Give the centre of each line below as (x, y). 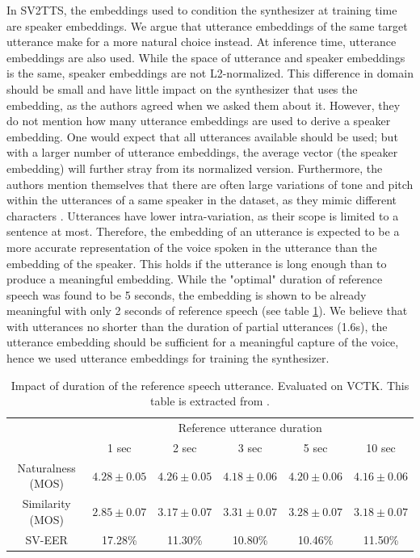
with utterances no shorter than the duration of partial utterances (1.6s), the (197, 326)
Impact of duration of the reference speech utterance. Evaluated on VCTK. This (210, 385)
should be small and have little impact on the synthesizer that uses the (182, 88)
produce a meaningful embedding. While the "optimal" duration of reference (195, 279)
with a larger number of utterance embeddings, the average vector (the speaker (202, 152)
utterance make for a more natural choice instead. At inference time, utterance (202, 42)
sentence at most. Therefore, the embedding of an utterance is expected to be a (203, 231)
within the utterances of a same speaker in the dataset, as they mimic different (202, 200)
